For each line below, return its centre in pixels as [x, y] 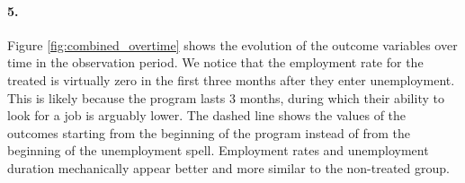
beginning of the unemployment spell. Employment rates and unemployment [218, 150]
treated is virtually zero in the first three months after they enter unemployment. [231, 79]
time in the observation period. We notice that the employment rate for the [215, 62]
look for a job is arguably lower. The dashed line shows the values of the [207, 115]
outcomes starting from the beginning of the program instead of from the [209, 132]
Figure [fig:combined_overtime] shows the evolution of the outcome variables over [232, 44]
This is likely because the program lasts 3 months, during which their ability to [226, 97]
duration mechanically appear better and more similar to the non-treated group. [228, 167]
